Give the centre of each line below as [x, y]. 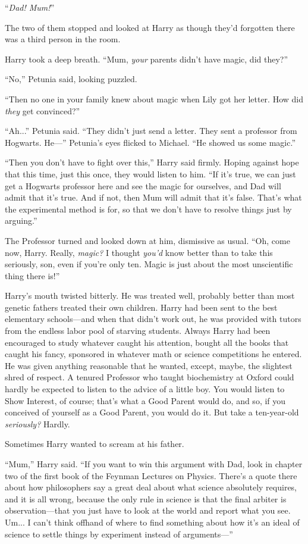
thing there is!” [32, 275]
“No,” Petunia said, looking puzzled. [71, 79]
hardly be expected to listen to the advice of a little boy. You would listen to [145, 389]
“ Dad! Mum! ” [30, 7]
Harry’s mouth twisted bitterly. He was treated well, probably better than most [150, 296]
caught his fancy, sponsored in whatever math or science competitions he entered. [153, 354]
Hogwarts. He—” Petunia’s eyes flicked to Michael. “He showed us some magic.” [150, 142]
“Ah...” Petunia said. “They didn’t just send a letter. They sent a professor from [151, 131]
